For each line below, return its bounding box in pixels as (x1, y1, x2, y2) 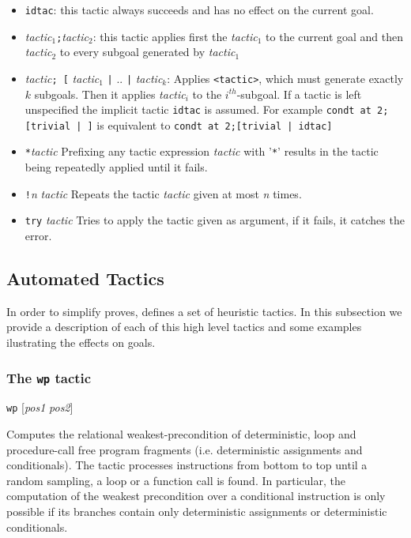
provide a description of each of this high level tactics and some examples (6, 318, 362, 335)
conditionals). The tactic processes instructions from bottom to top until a (6, 457, 368, 473)
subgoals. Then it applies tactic (34, 85, 186, 102)
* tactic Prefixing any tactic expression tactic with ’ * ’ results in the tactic (25, 143, 379, 160)
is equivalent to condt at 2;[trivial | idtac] (96, 116, 333, 133)
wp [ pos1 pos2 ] (6, 399, 74, 416)
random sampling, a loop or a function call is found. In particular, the (6, 472, 345, 488)
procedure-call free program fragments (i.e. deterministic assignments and (6, 441, 363, 457)
